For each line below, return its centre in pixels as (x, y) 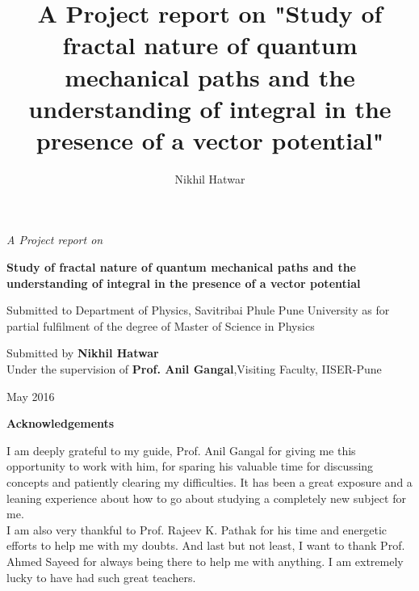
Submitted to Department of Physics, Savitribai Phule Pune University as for (198, 310)
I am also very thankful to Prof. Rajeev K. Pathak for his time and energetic (197, 529)
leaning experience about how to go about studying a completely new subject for (206, 498)
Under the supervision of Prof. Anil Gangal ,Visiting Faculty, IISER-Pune (194, 369)
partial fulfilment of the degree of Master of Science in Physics (161, 325)
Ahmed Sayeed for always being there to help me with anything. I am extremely (205, 561)
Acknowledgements (61, 423)
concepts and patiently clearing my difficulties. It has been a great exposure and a (209, 482)
